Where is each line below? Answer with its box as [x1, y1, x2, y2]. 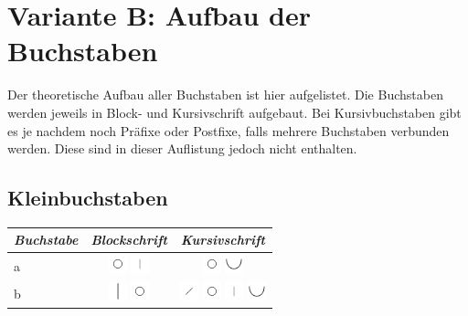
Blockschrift [90, 230, 167, 249]
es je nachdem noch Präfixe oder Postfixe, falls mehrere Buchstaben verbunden [7, 121, 450, 140]
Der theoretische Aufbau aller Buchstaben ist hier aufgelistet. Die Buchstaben [7, 85, 443, 104]
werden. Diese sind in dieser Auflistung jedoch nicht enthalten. [7, 139, 357, 158]
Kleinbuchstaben [7, 184, 168, 212]
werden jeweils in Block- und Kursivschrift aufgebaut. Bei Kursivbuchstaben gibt [7, 102, 462, 121]
